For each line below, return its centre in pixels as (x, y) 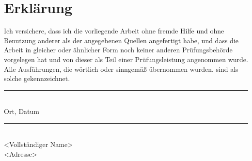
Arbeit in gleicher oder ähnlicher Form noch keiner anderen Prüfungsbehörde (118, 50)
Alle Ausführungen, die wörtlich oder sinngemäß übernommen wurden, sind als (121, 69)
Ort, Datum (22, 111)
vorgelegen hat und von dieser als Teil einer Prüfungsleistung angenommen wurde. (126, 59)
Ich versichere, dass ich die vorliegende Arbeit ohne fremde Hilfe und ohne (114, 31)
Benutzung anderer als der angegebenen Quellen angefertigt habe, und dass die (121, 40)
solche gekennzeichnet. (37, 78)
